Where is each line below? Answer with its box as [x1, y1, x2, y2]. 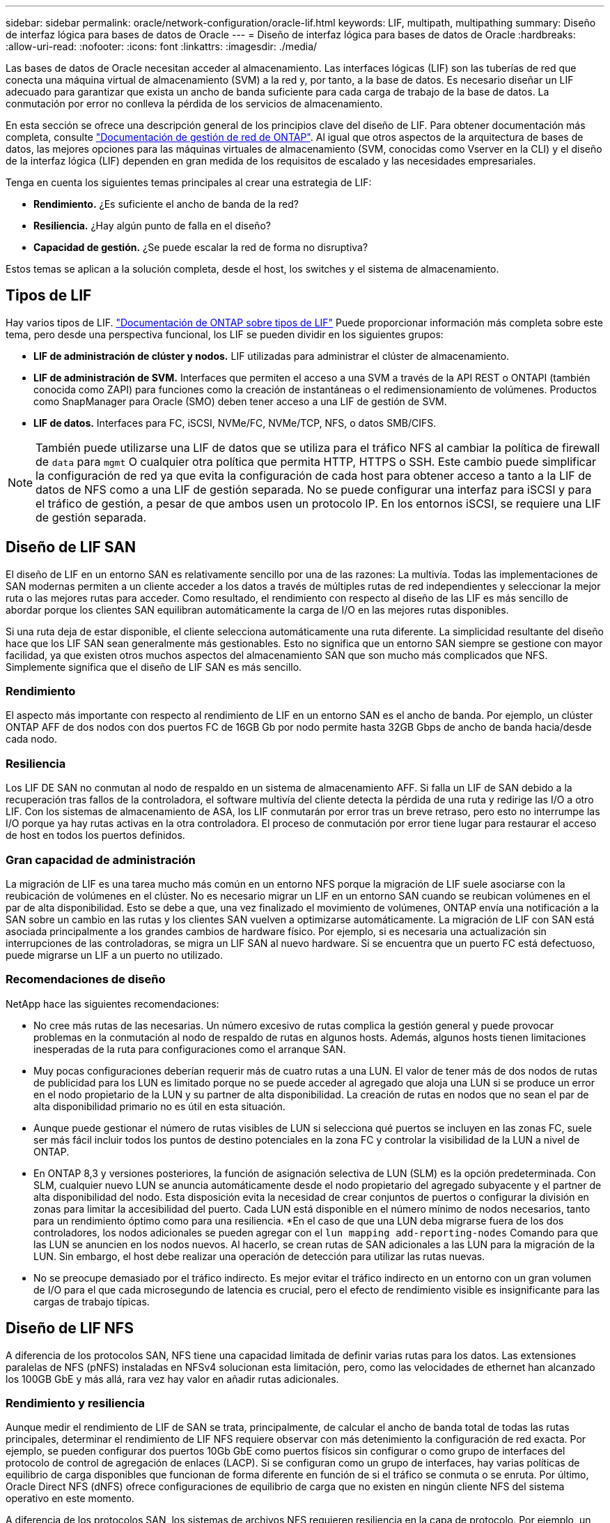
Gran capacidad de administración [6, 852, 196, 867]
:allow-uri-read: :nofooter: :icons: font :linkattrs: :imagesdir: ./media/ [6, 40, 318, 52]
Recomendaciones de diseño [6, 972, 166, 987]
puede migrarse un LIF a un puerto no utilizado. [6, 948, 223, 961]
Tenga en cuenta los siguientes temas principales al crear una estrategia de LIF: [6, 176, 372, 188]
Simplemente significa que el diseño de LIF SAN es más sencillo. [6, 660, 302, 673]
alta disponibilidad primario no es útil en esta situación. [33, 1100, 286, 1112]
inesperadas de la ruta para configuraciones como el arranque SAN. [33, 1043, 346, 1055]
